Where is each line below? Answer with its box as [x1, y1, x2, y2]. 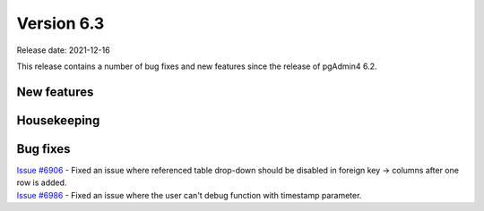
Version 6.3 [16, 13, 105, 33]
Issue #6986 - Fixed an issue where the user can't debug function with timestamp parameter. [16, 190, 362, 200]
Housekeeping [16, 113, 100, 128]
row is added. [16, 177, 67, 188]
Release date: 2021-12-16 [16, 45, 111, 55]
